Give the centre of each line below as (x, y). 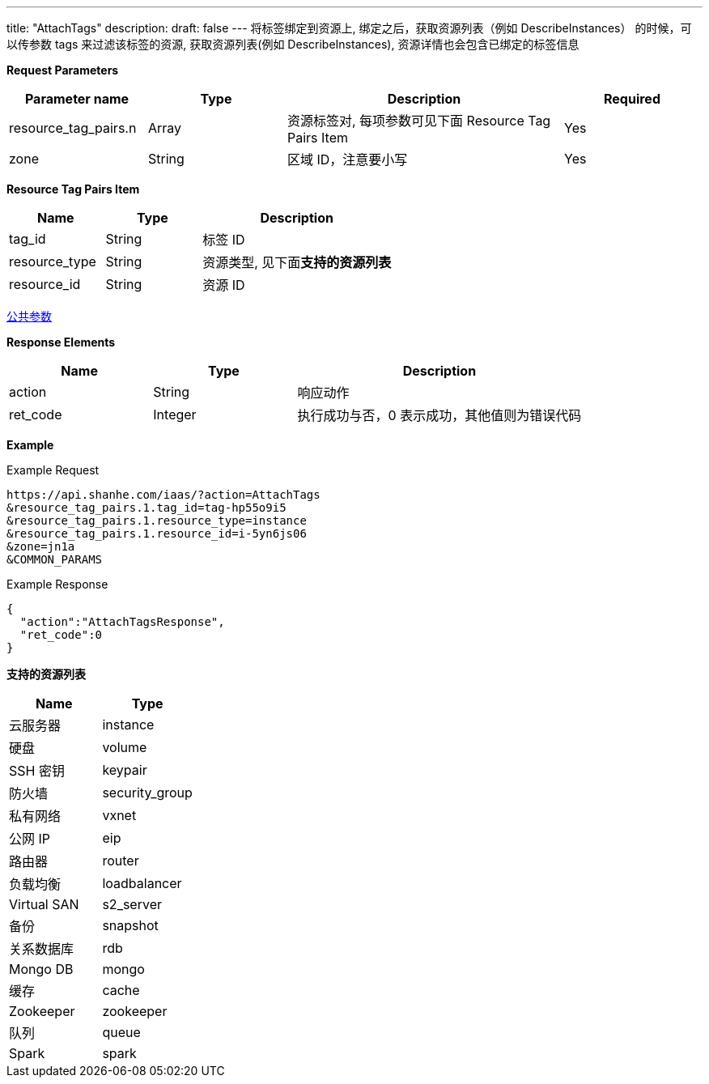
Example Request (53, 470)
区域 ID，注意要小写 (348, 159)
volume (125, 747)
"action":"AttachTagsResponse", (122, 622)
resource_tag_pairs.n (73, 128)
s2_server (132, 904)
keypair (125, 770)
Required (632, 99)
